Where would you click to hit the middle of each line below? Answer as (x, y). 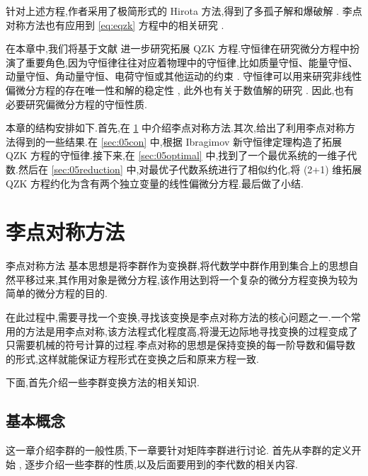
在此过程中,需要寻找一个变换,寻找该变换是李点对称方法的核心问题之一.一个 (178, 317)
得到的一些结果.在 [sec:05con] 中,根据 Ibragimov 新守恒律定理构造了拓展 (178, 141)
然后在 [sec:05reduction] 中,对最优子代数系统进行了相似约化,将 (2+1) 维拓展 (190, 169)
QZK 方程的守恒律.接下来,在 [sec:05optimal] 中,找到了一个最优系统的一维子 (177, 155)
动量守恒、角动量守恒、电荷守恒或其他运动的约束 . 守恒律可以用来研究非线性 (184, 76)
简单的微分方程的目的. (57, 293)
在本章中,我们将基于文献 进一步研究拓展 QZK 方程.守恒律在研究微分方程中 (178, 48)
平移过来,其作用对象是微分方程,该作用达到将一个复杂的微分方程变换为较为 (186, 279)
